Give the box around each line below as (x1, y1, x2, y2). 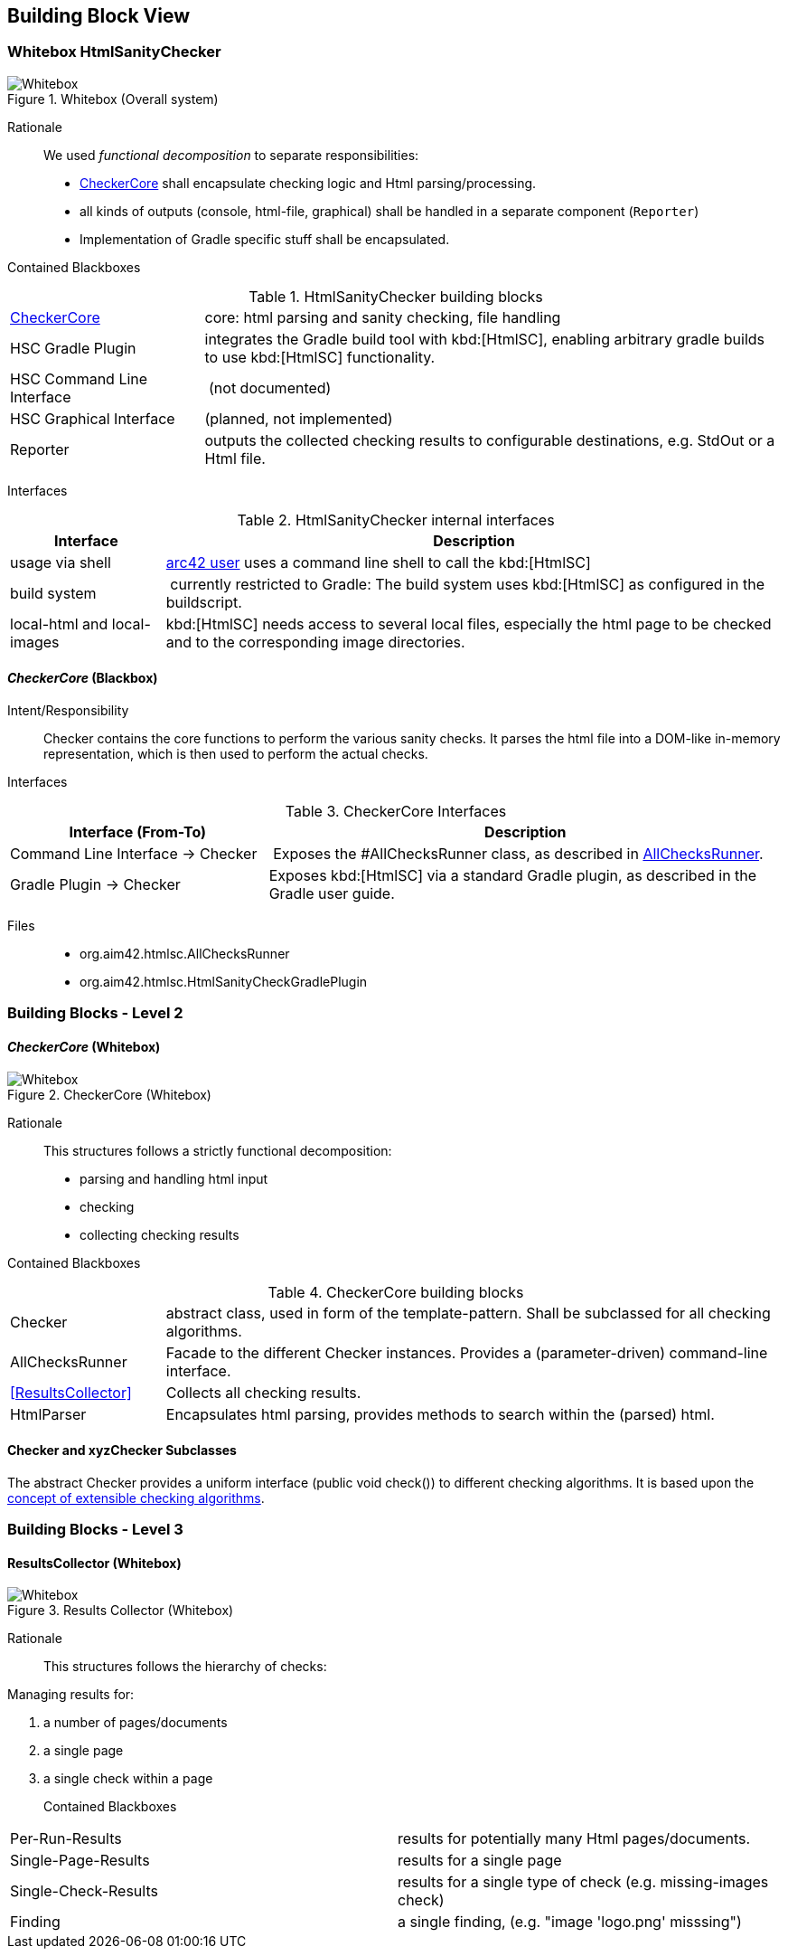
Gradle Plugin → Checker (10, 875, 181, 894)
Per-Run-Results (10, 1829, 122, 1848)
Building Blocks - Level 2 (7, 1004, 183, 1023)
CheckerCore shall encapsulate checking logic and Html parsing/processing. (80, 175, 537, 191)
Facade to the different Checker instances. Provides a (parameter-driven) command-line (165, 1343, 768, 1362)
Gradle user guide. (268, 884, 395, 903)
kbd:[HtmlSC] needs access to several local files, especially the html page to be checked (165, 614, 772, 633)
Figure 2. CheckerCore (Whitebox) (7, 1086, 211, 1102)
